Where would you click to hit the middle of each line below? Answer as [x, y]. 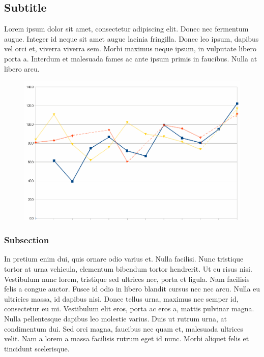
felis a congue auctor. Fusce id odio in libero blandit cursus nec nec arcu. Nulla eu [132, 289]
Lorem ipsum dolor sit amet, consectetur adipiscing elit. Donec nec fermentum [126, 29]
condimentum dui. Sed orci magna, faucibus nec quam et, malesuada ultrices [124, 328]
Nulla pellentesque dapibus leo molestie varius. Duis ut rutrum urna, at [115, 318]
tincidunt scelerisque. [37, 348]
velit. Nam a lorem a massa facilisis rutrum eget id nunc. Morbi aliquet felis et [127, 338]
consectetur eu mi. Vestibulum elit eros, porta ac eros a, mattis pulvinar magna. [129, 309]
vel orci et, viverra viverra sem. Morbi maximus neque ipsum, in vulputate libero [130, 48]
